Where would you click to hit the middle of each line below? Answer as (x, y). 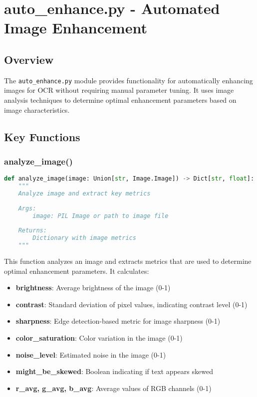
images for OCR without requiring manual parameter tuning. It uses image (119, 90)
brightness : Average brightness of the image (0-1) (93, 288)
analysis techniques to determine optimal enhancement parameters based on (120, 100)
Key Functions (42, 136)
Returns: (32, 231)
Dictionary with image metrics (84, 238)
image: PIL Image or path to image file (101, 216)
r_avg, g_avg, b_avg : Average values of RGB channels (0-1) (114, 388)
